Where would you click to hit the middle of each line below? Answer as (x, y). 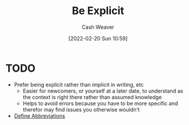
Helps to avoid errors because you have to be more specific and (100, 103)
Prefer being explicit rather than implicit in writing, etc (79, 85)
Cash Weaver (98, 27)
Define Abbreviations (39, 116)
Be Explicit (98, 11)
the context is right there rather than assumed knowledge (92, 97)
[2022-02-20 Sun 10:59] (98, 38)
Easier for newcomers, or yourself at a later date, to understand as (103, 91)
